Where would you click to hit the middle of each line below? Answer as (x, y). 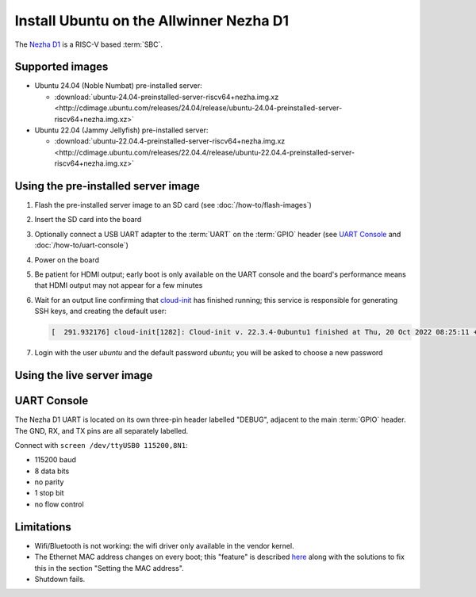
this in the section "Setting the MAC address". (109, 568)
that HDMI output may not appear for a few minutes (119, 285)
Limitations (43, 527)
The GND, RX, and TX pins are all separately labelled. (102, 431)
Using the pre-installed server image (107, 186)
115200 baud (56, 460)
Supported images (61, 67)
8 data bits (52, 471)
